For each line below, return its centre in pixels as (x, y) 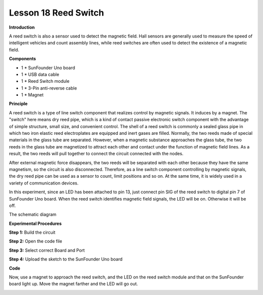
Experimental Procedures (35, 223)
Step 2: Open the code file (36, 241)
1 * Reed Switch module (45, 81)
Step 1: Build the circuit (32, 232)
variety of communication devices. (44, 183)
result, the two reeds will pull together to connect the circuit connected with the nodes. (96, 154)
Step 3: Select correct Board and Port (47, 250)
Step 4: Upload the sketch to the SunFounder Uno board (66, 259)
